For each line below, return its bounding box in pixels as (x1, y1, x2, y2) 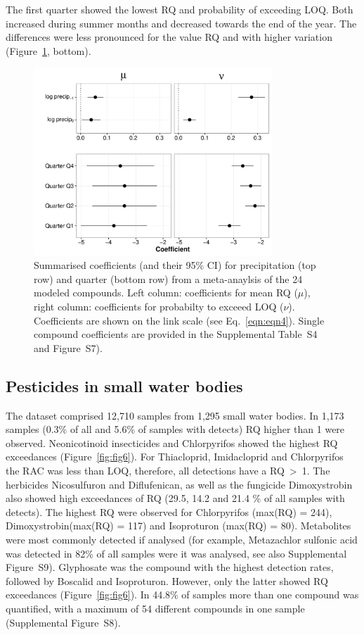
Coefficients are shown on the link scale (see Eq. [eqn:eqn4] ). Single (34, 313, 325, 327)
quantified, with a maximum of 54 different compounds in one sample (6, 601, 305, 615)
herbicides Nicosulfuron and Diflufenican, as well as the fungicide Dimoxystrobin (6, 477, 353, 491)
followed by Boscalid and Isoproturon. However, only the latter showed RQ (6, 573, 328, 588)
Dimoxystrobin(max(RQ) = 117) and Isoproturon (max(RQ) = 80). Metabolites (6, 518, 351, 533)
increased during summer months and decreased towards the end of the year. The (6, 15, 357, 30)
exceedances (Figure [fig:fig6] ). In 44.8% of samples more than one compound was (6, 587, 359, 602)
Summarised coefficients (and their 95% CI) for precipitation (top (34, 258, 316, 272)
